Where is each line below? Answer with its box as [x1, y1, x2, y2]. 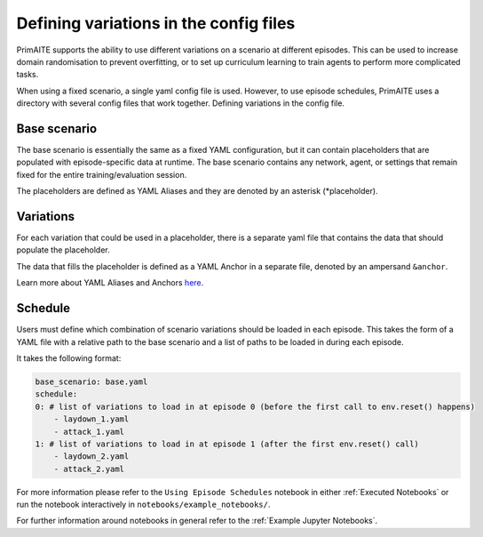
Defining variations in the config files [16, 13, 296, 33]
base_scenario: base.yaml [35, 376, 148, 387]
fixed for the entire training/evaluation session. [16, 169, 187, 180]
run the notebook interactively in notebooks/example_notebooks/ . [16, 499, 271, 510]
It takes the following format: [16, 352, 122, 364]
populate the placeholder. [16, 244, 110, 255]
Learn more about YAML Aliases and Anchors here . [16, 277, 204, 288]
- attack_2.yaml [53, 463, 124, 474]
